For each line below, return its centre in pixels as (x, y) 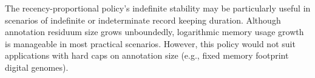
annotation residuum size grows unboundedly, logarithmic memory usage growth (154, 32)
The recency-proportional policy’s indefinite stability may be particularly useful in (158, 8)
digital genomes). (37, 67)
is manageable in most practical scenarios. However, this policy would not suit (150, 43)
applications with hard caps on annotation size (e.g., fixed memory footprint (147, 55)
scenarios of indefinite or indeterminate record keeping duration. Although (143, 20)
